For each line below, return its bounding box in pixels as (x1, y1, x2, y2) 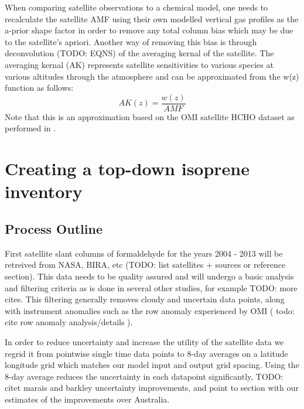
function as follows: (5, 81, 74, 94)
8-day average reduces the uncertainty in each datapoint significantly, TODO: (5, 370, 283, 382)
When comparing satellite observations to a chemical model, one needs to (5, 1, 268, 13)
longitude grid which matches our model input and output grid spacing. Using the (5, 359, 299, 371)
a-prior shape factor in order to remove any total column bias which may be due (5, 24, 293, 36)
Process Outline (5, 219, 103, 237)
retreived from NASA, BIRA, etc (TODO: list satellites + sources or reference (5, 258, 286, 271)
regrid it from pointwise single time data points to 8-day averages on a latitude (5, 347, 288, 359)
